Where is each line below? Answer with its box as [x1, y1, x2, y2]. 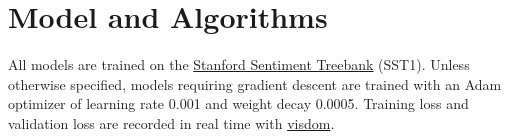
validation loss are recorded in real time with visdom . [8, 112, 335, 133]
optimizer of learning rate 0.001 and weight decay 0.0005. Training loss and [8, 93, 469, 114]
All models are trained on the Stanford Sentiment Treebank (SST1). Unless [8, 54, 470, 75]
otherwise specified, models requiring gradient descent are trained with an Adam [8, 73, 502, 94]
